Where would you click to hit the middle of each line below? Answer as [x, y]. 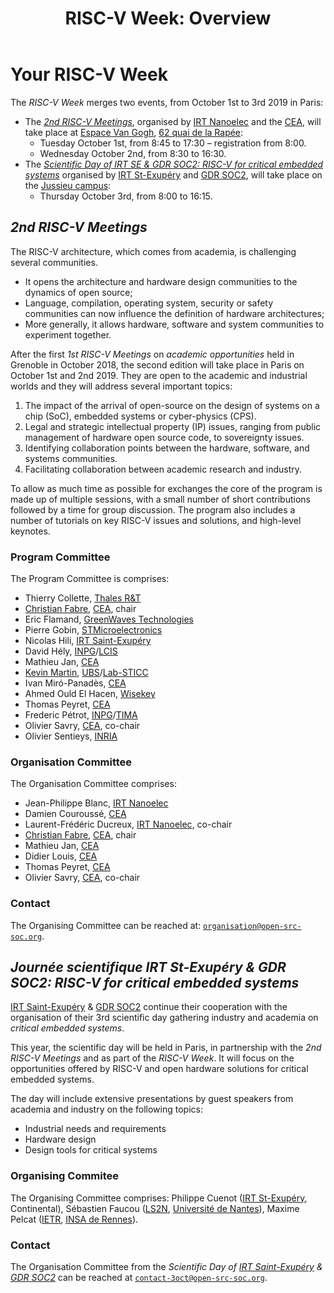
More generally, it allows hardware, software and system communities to [174, 324]
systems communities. [71, 458]
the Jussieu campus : [68, 185]
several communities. [54, 262]
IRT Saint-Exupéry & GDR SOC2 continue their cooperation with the [149, 1007]
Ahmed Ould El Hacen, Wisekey [90, 694]
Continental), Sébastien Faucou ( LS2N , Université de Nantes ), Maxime [155, 1208]
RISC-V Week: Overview [168, 18]
